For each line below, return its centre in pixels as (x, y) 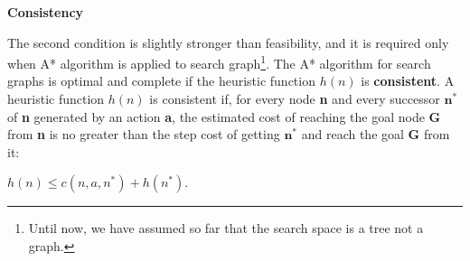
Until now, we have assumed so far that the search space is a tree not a (226, 228)
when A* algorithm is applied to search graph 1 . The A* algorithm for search (219, 62)
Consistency (46, 12)
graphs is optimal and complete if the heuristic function (161, 81)
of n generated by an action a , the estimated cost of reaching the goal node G (224, 116)
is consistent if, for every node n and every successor (295, 99)
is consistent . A (408, 81)
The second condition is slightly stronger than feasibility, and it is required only (228, 42)
